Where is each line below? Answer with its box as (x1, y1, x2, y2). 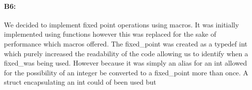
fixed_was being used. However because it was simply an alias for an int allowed (4, 58, 247, 68)
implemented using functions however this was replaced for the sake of (4, 29, 216, 39)
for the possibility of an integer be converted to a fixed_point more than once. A (4, 67, 249, 77)
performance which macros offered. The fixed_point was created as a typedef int (4, 38, 248, 48)
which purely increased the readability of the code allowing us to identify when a (4, 48, 248, 58)
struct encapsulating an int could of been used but (4, 77, 156, 87)
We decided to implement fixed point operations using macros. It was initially (4, 19, 239, 29)
